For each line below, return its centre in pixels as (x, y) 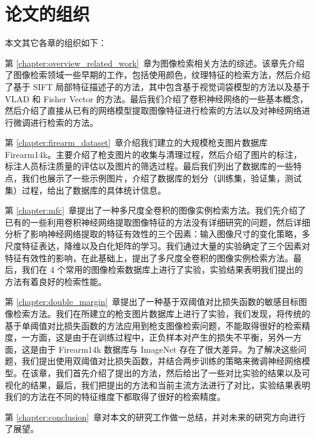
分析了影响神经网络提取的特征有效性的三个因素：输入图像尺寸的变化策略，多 (157, 234)
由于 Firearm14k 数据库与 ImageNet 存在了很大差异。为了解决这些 (168, 349)
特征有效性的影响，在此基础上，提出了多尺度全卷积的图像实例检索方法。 (149, 257)
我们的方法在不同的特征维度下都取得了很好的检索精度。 (115, 397)
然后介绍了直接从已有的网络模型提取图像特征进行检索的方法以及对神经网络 (153, 110)
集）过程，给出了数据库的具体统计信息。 (85, 190)
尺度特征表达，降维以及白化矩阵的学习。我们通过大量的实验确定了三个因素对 (157, 246)
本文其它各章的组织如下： (56, 43)
